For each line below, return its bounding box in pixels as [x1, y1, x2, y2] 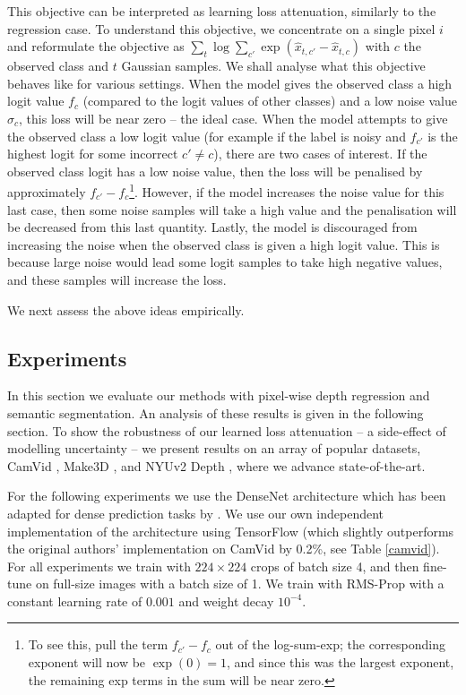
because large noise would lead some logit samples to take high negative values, [7, 253, 443, 271]
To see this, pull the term [28, 635, 168, 654]
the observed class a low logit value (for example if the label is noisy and [7, 126, 406, 145]
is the [427, 126, 458, 145]
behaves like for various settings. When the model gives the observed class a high [7, 73, 453, 92]
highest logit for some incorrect [7, 144, 178, 163]
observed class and [7, 56, 109, 75]
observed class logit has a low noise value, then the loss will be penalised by [7, 161, 423, 180]
